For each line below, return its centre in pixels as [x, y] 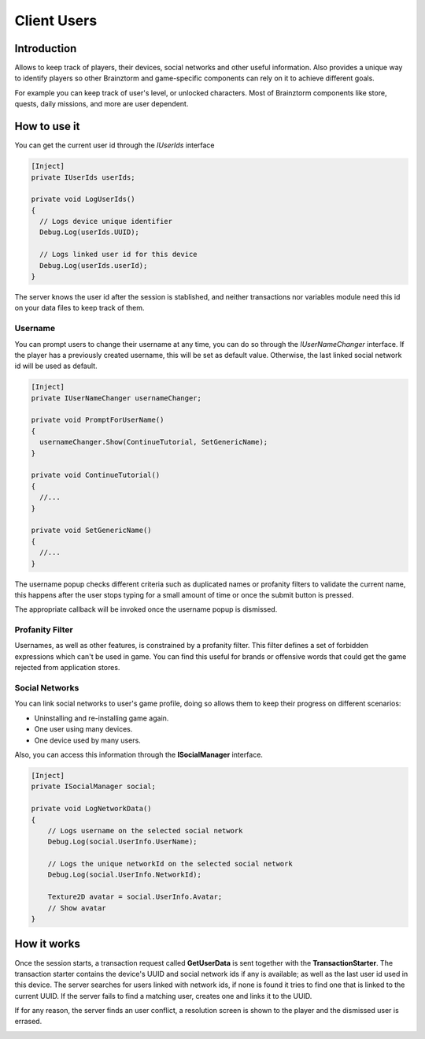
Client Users [56, 20]
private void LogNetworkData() [92, 809]
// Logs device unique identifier [106, 222]
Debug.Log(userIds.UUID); [89, 232]
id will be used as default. [56, 366]
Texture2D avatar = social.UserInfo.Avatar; [135, 897]
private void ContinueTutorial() [96, 475]
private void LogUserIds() [83, 199]
